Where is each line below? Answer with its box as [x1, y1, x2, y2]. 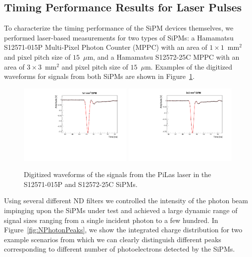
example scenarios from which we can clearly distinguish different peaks [4, 234, 221, 244]
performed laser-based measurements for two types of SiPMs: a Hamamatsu [4, 32, 234, 42]
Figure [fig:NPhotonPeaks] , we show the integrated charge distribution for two [4, 224, 243, 235]
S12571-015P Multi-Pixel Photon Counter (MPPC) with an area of [4, 42, 207, 52]
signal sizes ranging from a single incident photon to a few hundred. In [4, 215, 218, 225]
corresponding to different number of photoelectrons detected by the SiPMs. [4, 244, 235, 254]
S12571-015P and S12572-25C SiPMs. [24, 179, 138, 189]
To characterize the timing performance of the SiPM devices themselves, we [4, 23, 234, 33]
